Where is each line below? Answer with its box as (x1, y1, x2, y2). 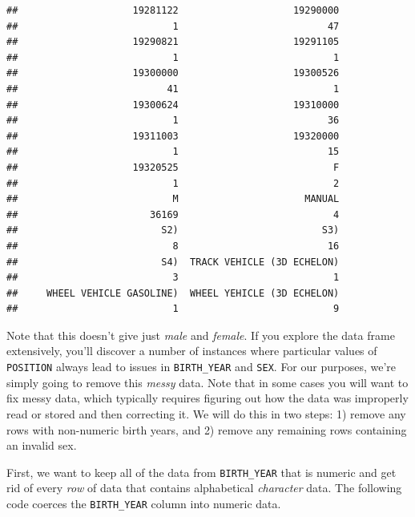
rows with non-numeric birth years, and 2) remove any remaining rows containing (6, 421, 407, 438)
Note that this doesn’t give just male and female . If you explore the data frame (6, 326, 395, 343)
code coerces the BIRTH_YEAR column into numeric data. (6, 495, 281, 511)
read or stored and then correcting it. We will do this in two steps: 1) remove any (6, 405, 406, 422)
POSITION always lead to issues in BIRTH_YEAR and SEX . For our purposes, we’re (6, 358, 397, 375)
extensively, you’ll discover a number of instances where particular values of (6, 342, 377, 359)
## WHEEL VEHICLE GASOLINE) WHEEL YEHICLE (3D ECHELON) (6, 287, 340, 299)
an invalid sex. (6, 437, 77, 454)
